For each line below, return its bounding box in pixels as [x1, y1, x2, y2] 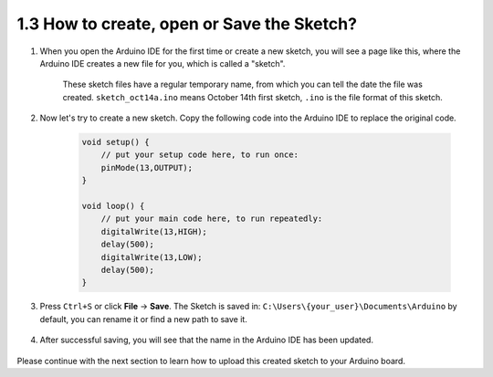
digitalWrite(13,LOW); [100, 252, 203, 262]
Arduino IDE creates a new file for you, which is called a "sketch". [39, 58, 286, 68]
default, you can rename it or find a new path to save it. [39, 313, 248, 324]
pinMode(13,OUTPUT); [100, 162, 194, 173]
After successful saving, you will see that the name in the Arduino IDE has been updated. [39, 334, 374, 346]
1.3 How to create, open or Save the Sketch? [16, 14, 358, 34]
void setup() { [81, 137, 150, 148]
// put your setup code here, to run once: [100, 150, 299, 160]
